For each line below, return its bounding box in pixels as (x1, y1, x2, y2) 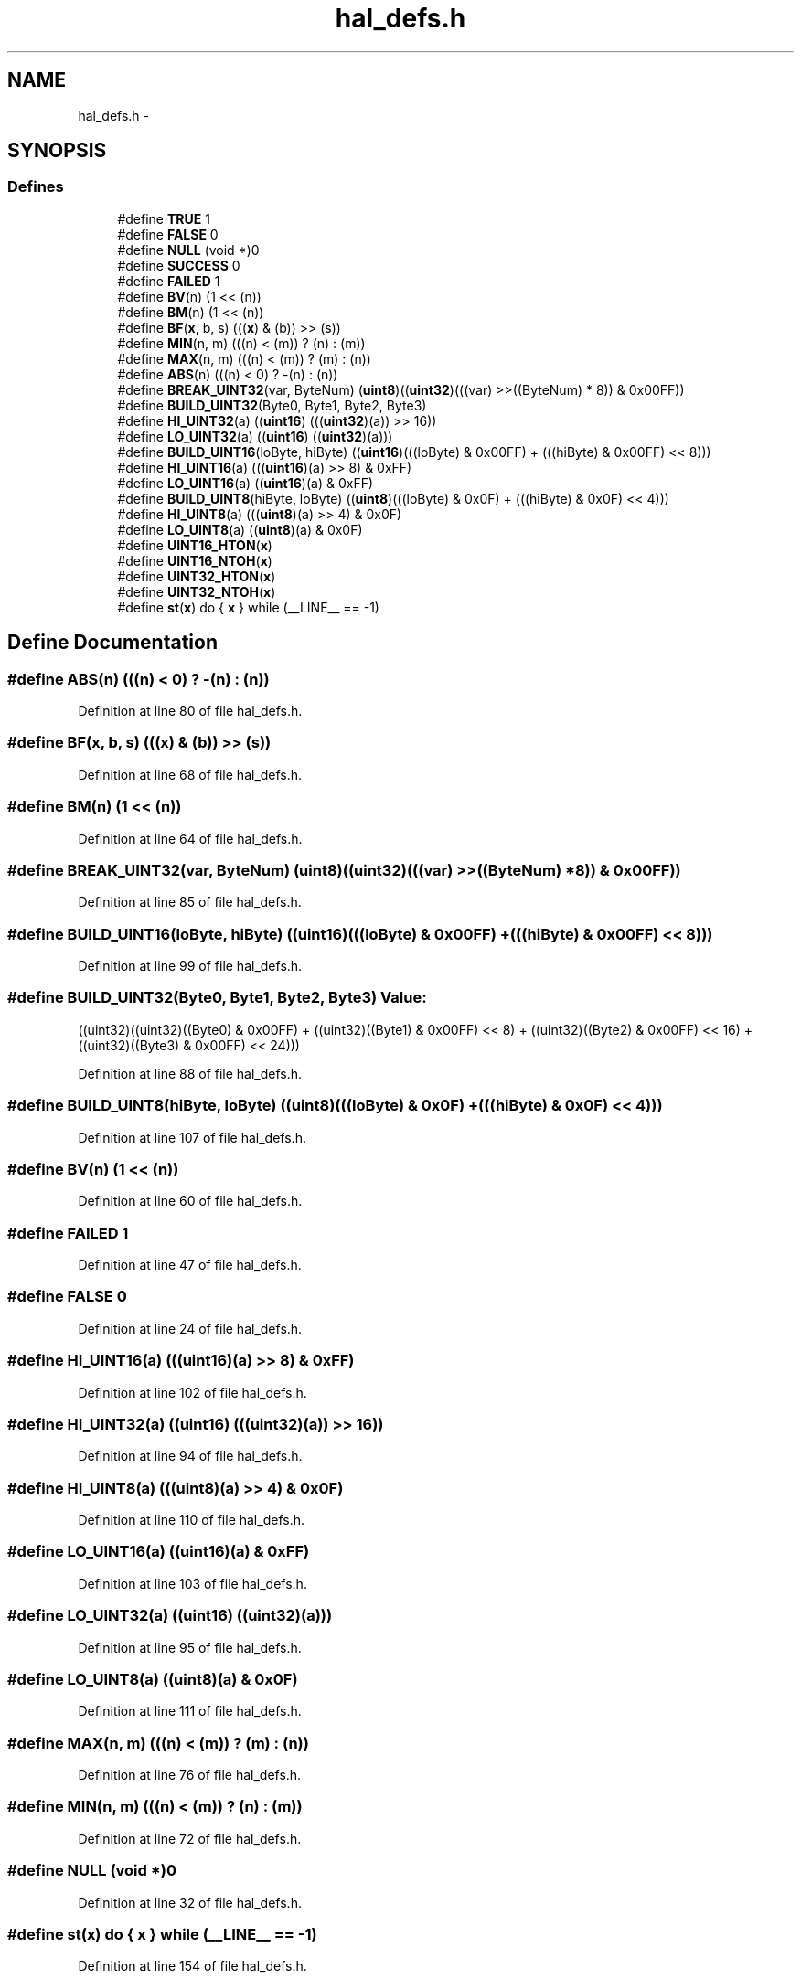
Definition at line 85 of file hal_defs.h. (78, 894, 302, 910)
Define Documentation (7, 631, 218, 655)
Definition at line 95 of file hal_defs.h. (78, 1639, 302, 1655)
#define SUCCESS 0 (117, 257, 240, 273)
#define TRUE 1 (117, 210, 210, 227)
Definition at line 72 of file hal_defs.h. (78, 1830, 302, 1847)
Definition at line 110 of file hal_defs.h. (78, 1512, 304, 1528)
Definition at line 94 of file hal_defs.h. (78, 1448, 303, 1464)
